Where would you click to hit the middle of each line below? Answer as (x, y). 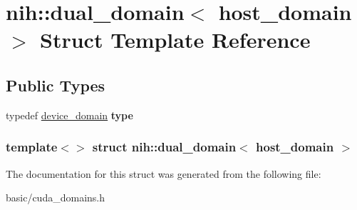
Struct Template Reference (175, 40)
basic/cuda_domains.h (56, 197)
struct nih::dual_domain (164, 147)
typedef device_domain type (69, 115)
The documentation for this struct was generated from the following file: (164, 173)
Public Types (56, 85)
